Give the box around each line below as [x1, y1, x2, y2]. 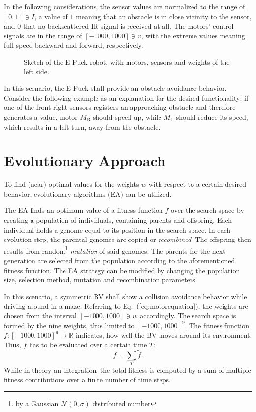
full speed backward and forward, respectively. [4, 40, 143, 50]
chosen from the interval [4, 310, 77, 321]
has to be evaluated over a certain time [29, 339, 147, 349]
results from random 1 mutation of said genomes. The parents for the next [4, 244, 225, 256]
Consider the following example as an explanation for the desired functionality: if [4, 92, 249, 103]
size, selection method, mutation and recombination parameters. [4, 275, 197, 285]
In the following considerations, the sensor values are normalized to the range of [4, 1, 245, 11]
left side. [24, 66, 49, 76]
